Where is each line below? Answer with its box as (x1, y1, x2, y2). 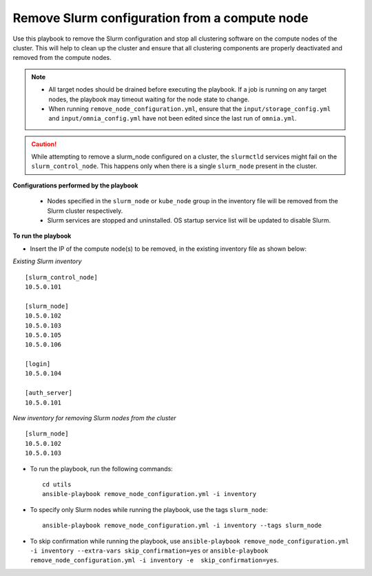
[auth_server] (25, 389, 72, 397)
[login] (25, 360, 51, 368)
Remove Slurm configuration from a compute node (12, 10, 309, 25)
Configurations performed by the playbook (12, 181, 138, 189)
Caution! (31, 140, 57, 148)
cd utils (42, 481, 72, 488)
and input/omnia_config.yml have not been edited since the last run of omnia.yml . (48, 114, 297, 123)
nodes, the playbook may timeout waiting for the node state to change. (48, 95, 250, 103)
